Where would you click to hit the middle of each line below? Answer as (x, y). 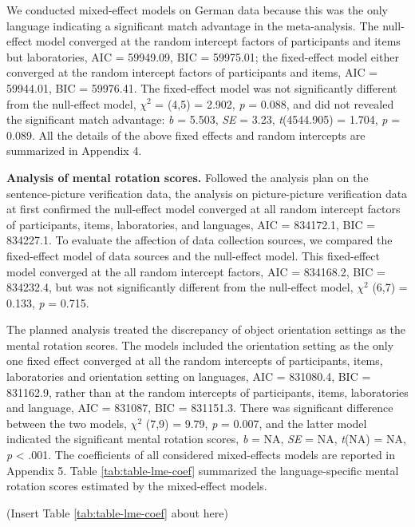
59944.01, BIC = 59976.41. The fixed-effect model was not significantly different (202, 87)
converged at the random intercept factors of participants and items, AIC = (192, 72)
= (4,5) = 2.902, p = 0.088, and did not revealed (275, 103)
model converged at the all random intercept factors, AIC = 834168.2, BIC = (196, 271)
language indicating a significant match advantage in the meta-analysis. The (193, 25)
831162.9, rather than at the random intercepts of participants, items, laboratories (207, 392)
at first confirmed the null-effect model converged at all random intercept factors (204, 209)
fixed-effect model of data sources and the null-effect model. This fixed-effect (194, 255)
